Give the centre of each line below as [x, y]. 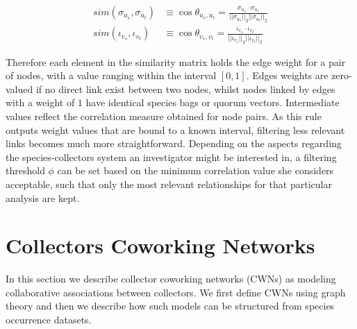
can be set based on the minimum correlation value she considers [196, 170]
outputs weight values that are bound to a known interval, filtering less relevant [175, 129]
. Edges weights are [287, 75]
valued [19, 88]
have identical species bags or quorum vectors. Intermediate [213, 102]
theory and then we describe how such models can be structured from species [170, 306]
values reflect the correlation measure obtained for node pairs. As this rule [164, 116]
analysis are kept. [43, 197]
